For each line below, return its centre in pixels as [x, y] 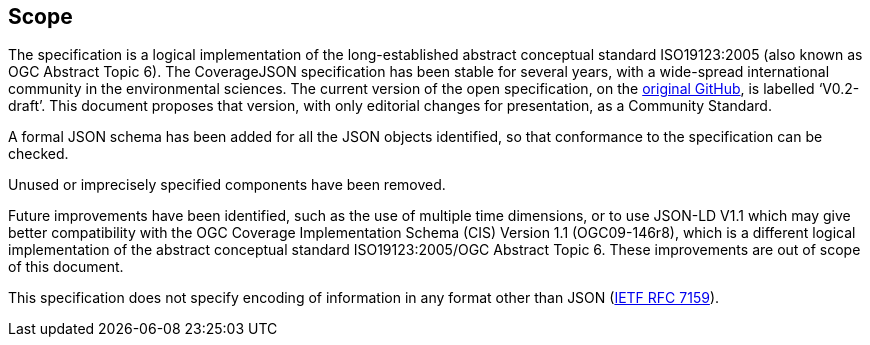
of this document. [66, 267]
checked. [38, 154]
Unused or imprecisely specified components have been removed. [227, 185]
